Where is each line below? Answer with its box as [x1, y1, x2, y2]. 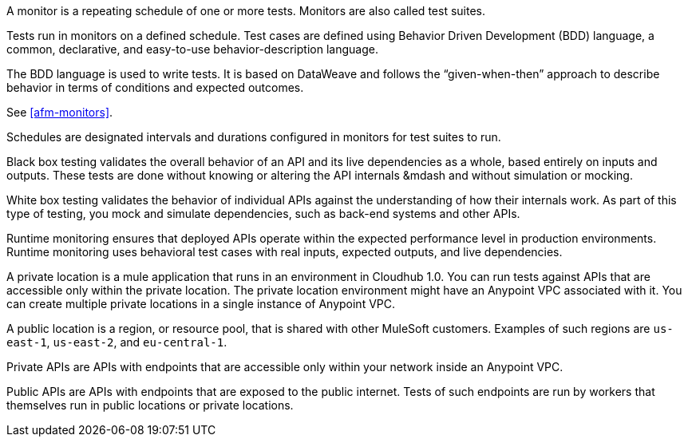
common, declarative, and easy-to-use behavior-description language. [6, 42, 378, 56]
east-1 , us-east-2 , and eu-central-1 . [6, 335, 227, 349]
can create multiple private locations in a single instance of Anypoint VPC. [6, 297, 396, 310]
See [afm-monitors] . [6, 105, 113, 119]
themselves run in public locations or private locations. [6, 398, 294, 412]
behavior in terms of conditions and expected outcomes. [6, 81, 304, 94]
